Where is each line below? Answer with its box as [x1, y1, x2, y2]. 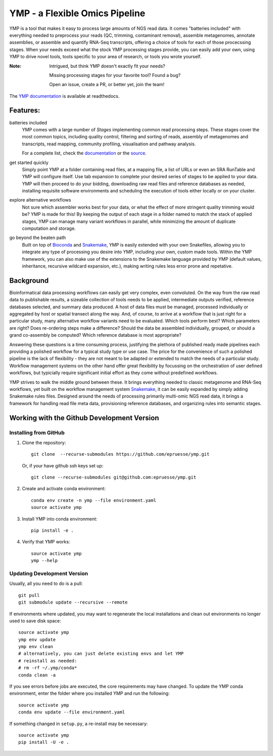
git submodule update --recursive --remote [18, 600, 128, 605]
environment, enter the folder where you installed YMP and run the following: [9, 690, 170, 696]
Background [9, 276, 49, 285]
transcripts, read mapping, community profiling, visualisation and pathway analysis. [22, 141, 196, 147]
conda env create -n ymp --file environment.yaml [31, 497, 157, 503]
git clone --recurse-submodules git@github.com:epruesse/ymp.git [31, 474, 197, 481]
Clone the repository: [22, 440, 66, 446]
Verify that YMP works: [22, 539, 70, 545]
